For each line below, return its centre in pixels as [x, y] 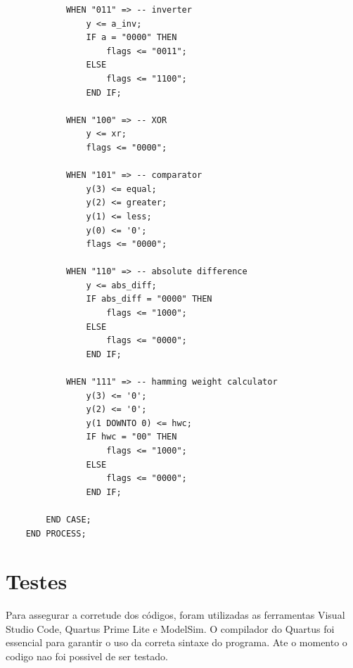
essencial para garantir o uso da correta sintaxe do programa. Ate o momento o [176, 642]
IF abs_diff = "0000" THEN [149, 299]
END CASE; [69, 519]
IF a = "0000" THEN [131, 38]
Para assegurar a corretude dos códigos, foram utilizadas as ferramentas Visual [175, 615]
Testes [37, 581]
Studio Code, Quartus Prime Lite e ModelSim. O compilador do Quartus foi [170, 628]
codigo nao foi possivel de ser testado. [87, 656]
